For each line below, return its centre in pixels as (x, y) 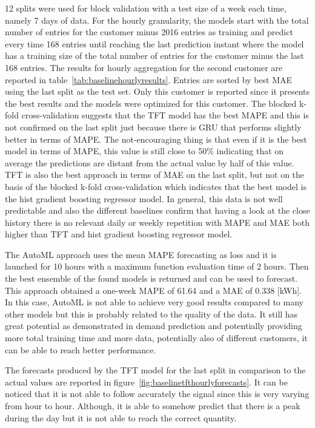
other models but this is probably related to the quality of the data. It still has (151, 314)
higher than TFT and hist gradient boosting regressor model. (119, 234)
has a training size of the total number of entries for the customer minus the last (154, 56)
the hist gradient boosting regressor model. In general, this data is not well (144, 198)
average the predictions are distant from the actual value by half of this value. (150, 162)
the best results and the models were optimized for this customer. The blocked (151, 103)
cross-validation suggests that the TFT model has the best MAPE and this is (165, 115)
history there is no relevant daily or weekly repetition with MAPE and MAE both (157, 222)
